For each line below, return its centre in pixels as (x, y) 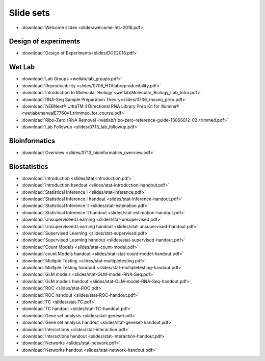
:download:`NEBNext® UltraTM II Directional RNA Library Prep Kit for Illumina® (100, 106)
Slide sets (29, 13)
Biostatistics (29, 167)
